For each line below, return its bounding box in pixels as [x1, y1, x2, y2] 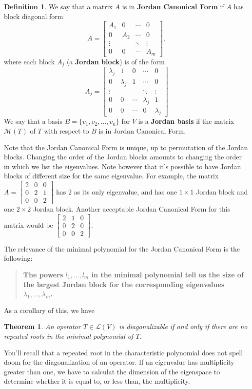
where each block [4, 56, 55, 66]
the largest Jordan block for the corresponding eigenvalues [23, 279, 225, 289]
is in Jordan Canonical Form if [122, 1, 224, 11]
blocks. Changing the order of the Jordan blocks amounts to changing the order [4, 152, 242, 162]
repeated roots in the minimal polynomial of [4, 331, 134, 341]
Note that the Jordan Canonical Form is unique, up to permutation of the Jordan [4, 142, 248, 152]
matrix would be [4, 219, 53, 230]
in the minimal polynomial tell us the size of [91, 270, 244, 280]
